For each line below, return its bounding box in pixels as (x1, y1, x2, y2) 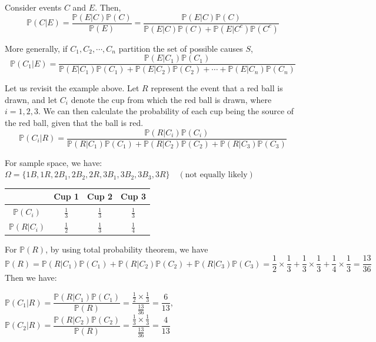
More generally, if (5, 42, 68, 54)
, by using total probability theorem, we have (45, 243, 208, 255)
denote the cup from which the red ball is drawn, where (71, 93, 272, 105)
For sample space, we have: (5, 156, 102, 168)
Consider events (5, 1, 62, 13)
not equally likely (185, 171, 248, 180)
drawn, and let (5, 93, 58, 105)
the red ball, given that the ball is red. (5, 116, 144, 128)
